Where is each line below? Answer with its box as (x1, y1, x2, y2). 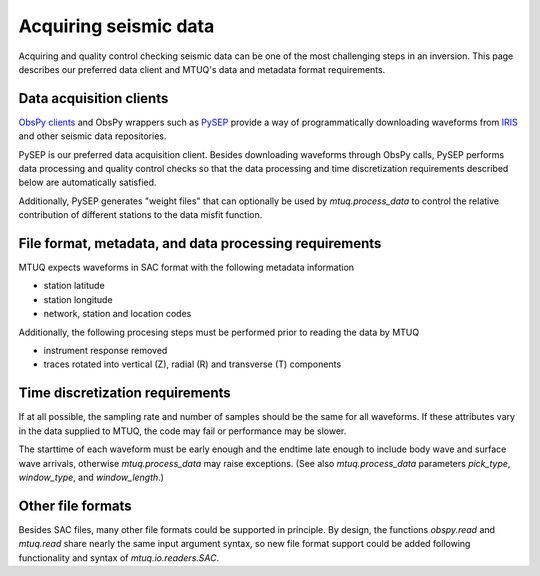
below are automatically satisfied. (18, 176, 157, 189)
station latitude (43, 280, 105, 292)
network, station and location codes (43, 308, 192, 320)
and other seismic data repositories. (18, 130, 167, 142)
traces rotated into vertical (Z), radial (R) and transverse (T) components (43, 358, 342, 370)
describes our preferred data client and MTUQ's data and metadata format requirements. (18, 63, 386, 75)
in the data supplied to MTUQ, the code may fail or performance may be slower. (18, 425, 347, 437)
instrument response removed (43, 345, 168, 357)
